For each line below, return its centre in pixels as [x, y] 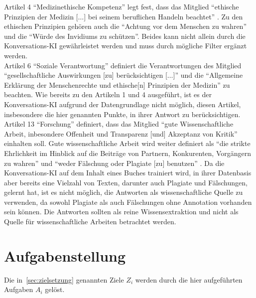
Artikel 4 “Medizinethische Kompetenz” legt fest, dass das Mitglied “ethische [122, 6]
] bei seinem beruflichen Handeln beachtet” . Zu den [163, 16]
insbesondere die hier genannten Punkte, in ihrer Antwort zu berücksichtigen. [122, 114]
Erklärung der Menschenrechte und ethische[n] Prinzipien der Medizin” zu [117, 84]
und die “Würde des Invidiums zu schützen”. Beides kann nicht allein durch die [125, 36]
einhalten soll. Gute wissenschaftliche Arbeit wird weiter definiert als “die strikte [127, 143]
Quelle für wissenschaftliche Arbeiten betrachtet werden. [90, 222]
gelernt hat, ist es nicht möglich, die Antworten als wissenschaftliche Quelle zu [124, 192]
